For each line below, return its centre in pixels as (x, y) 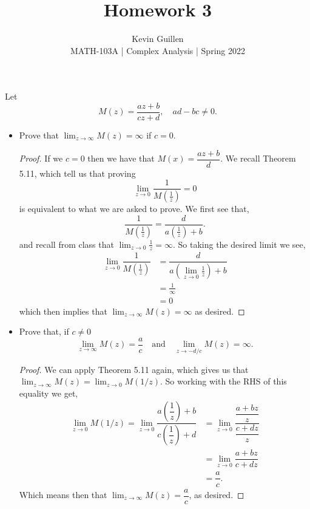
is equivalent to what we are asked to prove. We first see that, (134, 209)
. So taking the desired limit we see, (239, 244)
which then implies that (63, 311)
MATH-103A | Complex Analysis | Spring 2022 (158, 50)
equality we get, (49, 393)
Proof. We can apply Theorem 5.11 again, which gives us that (134, 369)
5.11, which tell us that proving (77, 173)
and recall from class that (66, 244)
